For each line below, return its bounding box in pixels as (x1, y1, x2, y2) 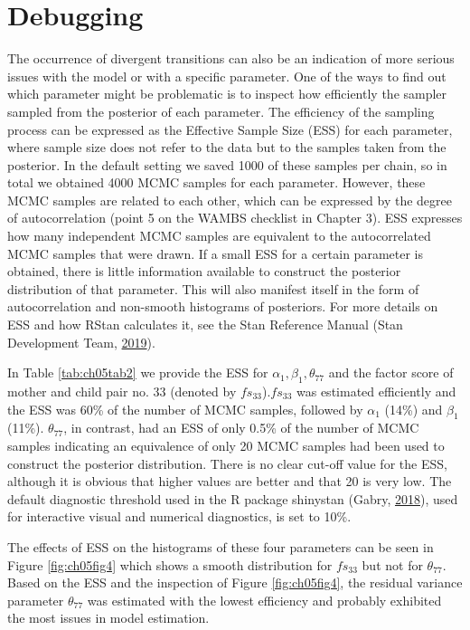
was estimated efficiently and (296, 382, 456, 401)
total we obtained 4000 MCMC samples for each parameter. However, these (7, 173, 426, 192)
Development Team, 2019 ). (7, 332, 155, 351)
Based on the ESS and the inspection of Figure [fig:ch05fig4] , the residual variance (7, 573, 463, 592)
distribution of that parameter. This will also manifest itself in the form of (7, 279, 419, 298)
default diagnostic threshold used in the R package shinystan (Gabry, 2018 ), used (7, 489, 458, 508)
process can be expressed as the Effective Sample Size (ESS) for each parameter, (7, 119, 453, 138)
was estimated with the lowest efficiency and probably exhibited (87, 590, 442, 609)
